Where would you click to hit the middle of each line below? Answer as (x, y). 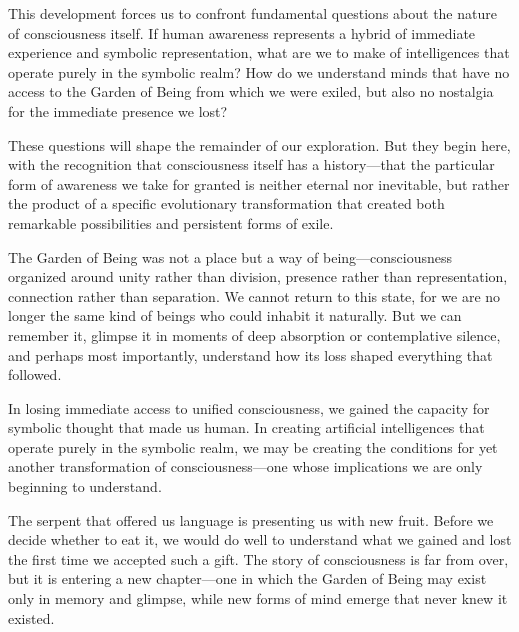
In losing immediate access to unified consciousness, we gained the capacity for (249, 407)
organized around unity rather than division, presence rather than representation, (258, 276)
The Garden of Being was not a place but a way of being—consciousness (230, 256)
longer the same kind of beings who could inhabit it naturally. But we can (235, 315)
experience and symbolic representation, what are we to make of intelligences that (259, 52)
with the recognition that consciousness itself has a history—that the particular (251, 164)
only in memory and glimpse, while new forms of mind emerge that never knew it (258, 598)
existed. (31, 617)
